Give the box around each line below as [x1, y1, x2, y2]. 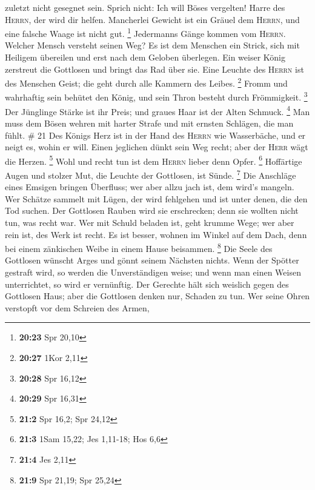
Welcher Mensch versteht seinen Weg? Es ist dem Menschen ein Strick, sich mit [5, 39, 300, 51]
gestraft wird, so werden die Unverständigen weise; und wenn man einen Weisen [5, 266, 301, 279]
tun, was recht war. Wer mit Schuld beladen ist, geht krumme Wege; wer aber [5, 216, 294, 229]
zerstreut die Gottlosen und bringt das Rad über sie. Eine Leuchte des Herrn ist [5, 62, 304, 75]
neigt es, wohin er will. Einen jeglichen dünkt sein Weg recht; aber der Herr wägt [5, 141, 308, 153]
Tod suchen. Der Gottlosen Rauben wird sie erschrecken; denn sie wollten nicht [5, 204, 299, 217]
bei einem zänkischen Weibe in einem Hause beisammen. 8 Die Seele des [5, 240, 273, 254]
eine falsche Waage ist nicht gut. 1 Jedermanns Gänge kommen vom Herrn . [5, 25, 286, 39]
